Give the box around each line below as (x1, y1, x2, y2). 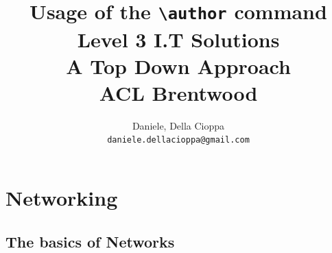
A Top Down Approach (66, 51, 291, 80)
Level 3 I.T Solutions (77, 25, 280, 53)
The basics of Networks (5, 230, 175, 252)
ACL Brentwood (99, 78, 258, 106)
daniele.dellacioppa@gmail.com (107, 135, 250, 145)
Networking (5, 184, 118, 212)
